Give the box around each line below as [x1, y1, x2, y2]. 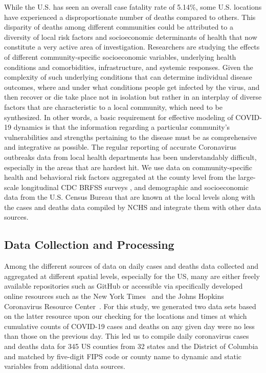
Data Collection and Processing [4, 237, 174, 252]
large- [238, 172, 256, 182]
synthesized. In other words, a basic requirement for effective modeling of [4, 111, 233, 122]
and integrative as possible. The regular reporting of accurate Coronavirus [4, 142, 237, 152]
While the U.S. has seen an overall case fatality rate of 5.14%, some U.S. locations [4, 2, 262, 12]
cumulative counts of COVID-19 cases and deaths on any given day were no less [4, 320, 255, 331]
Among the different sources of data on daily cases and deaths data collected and [4, 261, 259, 271]
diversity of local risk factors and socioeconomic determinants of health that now [4, 31, 257, 42]
